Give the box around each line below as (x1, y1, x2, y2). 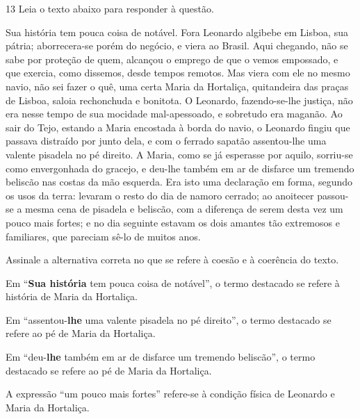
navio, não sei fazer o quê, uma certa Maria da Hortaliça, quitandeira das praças (6, 79, 349, 93)
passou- (317, 188, 349, 202)
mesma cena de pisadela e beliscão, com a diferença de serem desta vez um (25, 202, 343, 216)
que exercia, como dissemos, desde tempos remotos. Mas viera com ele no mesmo (6, 65, 350, 80)
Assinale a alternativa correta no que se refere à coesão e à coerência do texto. (6, 252, 339, 267)
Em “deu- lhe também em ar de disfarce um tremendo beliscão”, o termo (6, 350, 316, 364)
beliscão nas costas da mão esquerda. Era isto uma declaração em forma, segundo (6, 174, 352, 189)
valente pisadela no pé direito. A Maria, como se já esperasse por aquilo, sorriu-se (6, 147, 353, 161)
